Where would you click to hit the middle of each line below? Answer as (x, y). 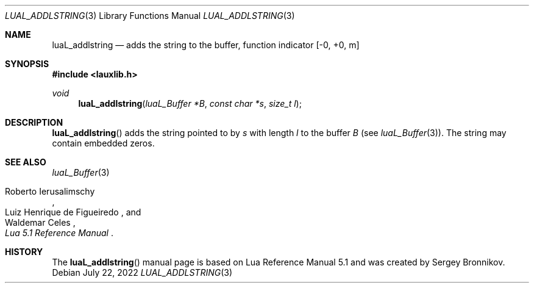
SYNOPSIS (27, 64)
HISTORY (24, 252)
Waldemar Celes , (40, 222)
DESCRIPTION (34, 122)
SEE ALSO (26, 162)
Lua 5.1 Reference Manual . (59, 233)
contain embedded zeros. (103, 143)
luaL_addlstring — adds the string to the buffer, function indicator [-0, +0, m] (206, 45)
